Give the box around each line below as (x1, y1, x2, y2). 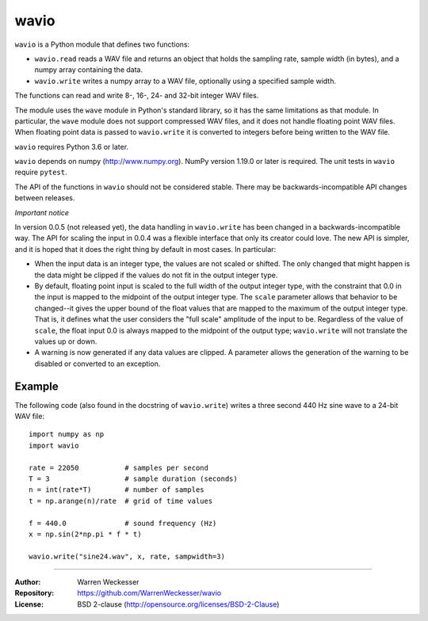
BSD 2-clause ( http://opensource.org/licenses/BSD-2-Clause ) (77, 599, 280, 609)
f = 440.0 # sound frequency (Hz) (29, 519, 217, 528)
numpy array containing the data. (34, 65, 143, 74)
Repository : (14, 589, 55, 598)
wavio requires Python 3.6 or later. (14, 142, 129, 151)
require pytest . (14, 167, 67, 177)
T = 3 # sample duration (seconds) (29, 474, 238, 483)
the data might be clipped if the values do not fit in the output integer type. (34, 270, 278, 280)
